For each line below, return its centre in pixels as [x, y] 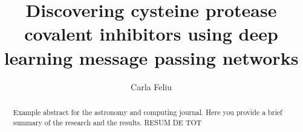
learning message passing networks [151, 57]
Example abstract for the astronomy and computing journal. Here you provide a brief [148, 112]
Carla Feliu [151, 86]
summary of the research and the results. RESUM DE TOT [107, 122]
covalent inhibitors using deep [151, 34]
